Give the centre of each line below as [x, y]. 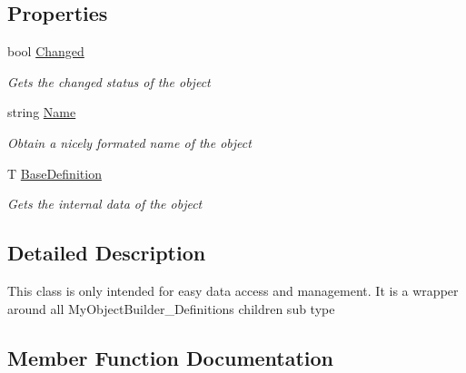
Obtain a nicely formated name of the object [129, 142]
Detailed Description [107, 253]
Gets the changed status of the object [109, 81]
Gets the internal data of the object [105, 204]
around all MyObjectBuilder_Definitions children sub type [171, 308]
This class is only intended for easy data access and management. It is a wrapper [233, 290]
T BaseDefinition [55, 173]
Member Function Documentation [171, 357]
